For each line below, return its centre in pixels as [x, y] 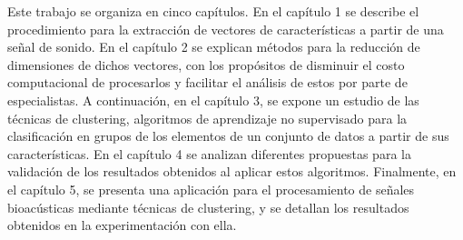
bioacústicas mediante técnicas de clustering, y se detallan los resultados [208, 207]
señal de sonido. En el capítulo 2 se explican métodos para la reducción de [214, 47]
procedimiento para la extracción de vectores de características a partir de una [226, 29]
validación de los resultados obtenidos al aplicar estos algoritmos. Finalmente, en [232, 171]
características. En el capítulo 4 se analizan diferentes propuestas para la [209, 153]
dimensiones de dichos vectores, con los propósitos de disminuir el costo [206, 64]
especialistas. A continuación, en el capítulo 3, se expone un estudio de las [213, 100]
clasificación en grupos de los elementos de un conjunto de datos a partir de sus [228, 136]
